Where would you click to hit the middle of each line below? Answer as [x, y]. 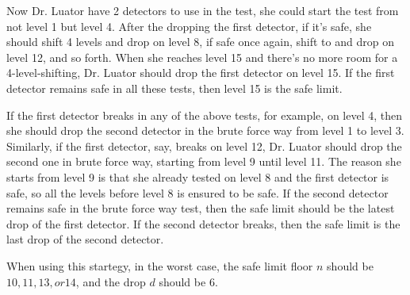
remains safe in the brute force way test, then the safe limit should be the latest [201, 208]
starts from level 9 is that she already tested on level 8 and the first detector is [198, 176]
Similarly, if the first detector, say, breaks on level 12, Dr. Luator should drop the [204, 146]
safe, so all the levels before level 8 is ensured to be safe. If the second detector [197, 192]
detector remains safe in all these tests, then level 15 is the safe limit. [174, 88]
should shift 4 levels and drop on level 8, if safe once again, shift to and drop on [200, 42]
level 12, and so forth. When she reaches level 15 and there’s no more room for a [202, 57]
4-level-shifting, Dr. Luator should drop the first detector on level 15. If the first [201, 73]
